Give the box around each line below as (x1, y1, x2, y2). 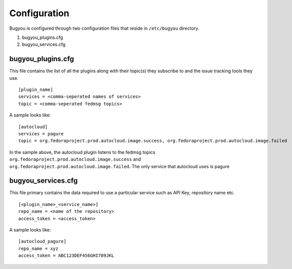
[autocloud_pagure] (18, 239, 67, 244)
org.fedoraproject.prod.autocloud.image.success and (9, 156, 141, 163)
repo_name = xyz (18, 245, 59, 251)
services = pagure (18, 131, 64, 136)
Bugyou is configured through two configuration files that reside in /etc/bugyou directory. (9, 25, 200, 31)
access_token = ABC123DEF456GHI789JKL (18, 253, 115, 258)
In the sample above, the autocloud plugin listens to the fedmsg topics (9, 149, 156, 155)
